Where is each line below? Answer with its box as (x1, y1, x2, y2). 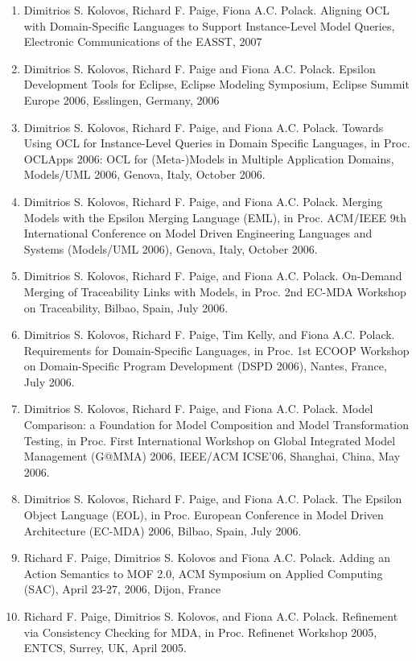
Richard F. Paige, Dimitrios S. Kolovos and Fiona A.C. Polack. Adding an (23, 549, 391, 566)
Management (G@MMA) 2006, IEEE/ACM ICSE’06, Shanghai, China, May (23, 448, 401, 465)
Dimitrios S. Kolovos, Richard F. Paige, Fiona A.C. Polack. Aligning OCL (23, 2, 390, 18)
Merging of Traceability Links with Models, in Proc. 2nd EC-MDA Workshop (23, 283, 406, 300)
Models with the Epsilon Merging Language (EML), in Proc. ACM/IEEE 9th (23, 209, 406, 225)
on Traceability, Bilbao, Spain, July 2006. (23, 299, 229, 316)
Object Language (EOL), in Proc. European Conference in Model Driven (23, 506, 384, 523)
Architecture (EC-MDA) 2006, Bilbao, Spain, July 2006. (23, 522, 302, 539)
